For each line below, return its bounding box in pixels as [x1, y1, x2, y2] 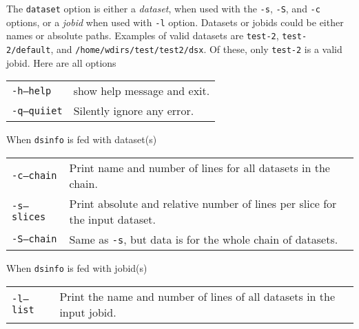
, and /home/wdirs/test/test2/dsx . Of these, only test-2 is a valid [50, 41, 342, 56]
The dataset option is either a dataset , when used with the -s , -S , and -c [6, 1, 320, 15]
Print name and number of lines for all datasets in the [69, 159, 330, 176]
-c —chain [12, 169, 57, 181]
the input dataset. [69, 211, 156, 227]
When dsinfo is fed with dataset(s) [6, 132, 157, 147]
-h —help [12, 85, 52, 96]
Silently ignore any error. [73, 103, 194, 119]
